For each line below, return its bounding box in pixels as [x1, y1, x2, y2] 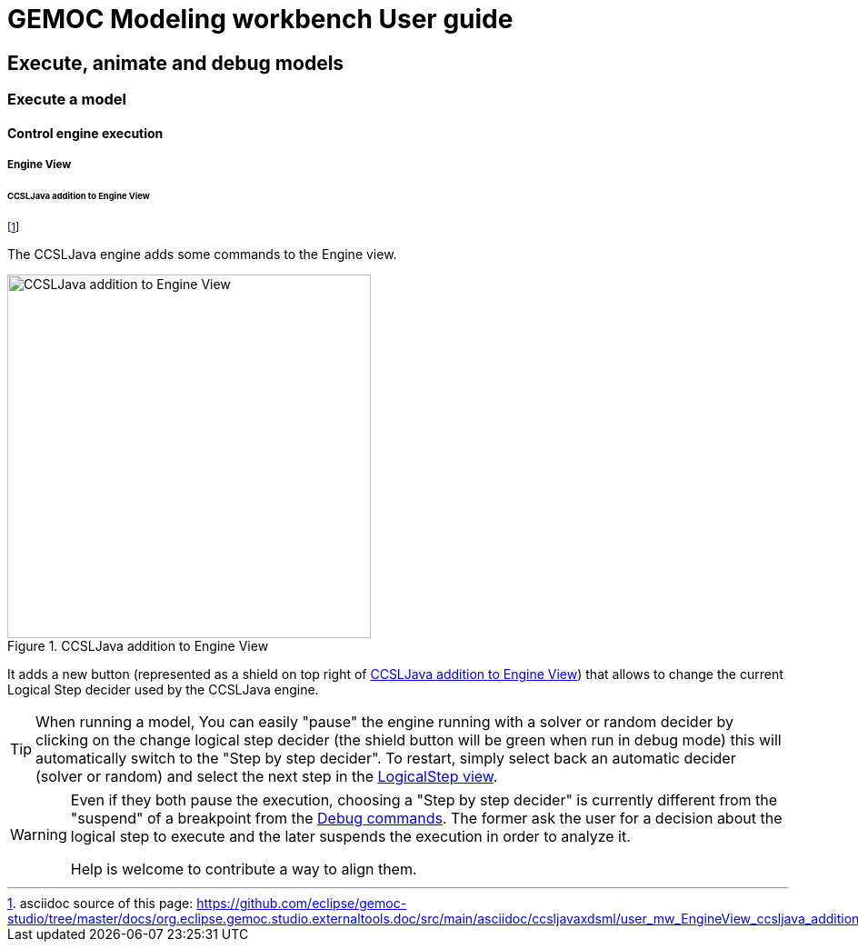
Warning [10, 824, 67, 844]
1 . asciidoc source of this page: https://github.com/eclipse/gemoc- [7, 894, 407, 911]
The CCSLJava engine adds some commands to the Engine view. [7, 245, 397, 262]
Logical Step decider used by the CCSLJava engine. [7, 681, 319, 697]
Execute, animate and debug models [7, 51, 344, 75]
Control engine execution [7, 125, 164, 141]
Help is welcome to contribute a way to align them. [70, 859, 417, 878]
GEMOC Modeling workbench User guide [7, 4, 514, 35]
